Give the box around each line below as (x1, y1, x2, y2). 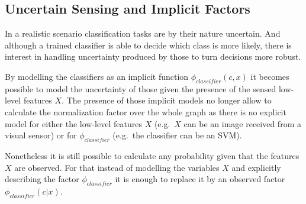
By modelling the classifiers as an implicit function (5, 70, 189, 82)
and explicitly (231, 161, 281, 173)
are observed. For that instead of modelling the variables (14, 161, 220, 173)
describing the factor (5, 173, 79, 185)
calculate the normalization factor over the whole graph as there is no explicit (5, 105, 286, 118)
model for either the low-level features (5, 117, 142, 129)
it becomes (250, 70, 289, 82)
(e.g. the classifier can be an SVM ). (112, 129, 242, 141)
